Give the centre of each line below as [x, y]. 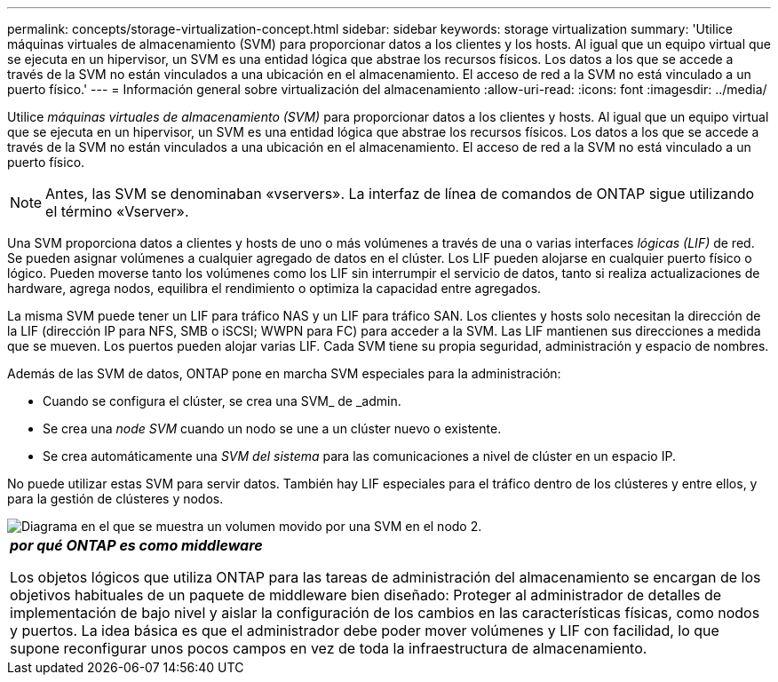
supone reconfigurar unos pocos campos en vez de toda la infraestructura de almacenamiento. [329, 648]
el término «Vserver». [117, 211]
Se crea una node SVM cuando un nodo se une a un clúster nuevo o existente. [272, 428]
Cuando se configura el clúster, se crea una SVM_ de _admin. [222, 401]
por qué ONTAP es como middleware [136, 545]
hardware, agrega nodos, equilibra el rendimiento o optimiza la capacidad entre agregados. [274, 288]
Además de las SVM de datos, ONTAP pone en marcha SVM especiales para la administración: [284, 373]
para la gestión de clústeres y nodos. [115, 499]
